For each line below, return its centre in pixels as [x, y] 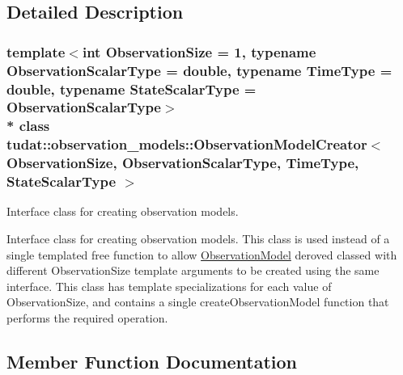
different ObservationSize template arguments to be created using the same [193, 270]
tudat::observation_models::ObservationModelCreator [187, 144]
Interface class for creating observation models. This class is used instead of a [198, 239]
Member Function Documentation [152, 361]
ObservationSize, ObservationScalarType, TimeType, [183, 163]
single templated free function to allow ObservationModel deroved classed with [202, 254]
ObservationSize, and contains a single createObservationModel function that [198, 302]
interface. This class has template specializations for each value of [169, 286]
